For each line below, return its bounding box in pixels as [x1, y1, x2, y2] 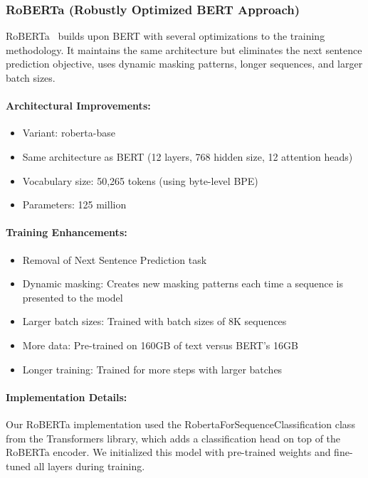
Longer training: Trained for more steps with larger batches [22, 361, 283, 376]
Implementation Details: [6, 389, 127, 404]
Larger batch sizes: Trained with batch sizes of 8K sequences [22, 314, 287, 329]
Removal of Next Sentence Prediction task [22, 252, 207, 267]
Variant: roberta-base [22, 125, 115, 140]
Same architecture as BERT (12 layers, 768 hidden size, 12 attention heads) [22, 149, 353, 164]
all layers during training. [33, 458, 145, 473]
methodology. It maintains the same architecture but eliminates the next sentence [6, 42, 362, 57]
